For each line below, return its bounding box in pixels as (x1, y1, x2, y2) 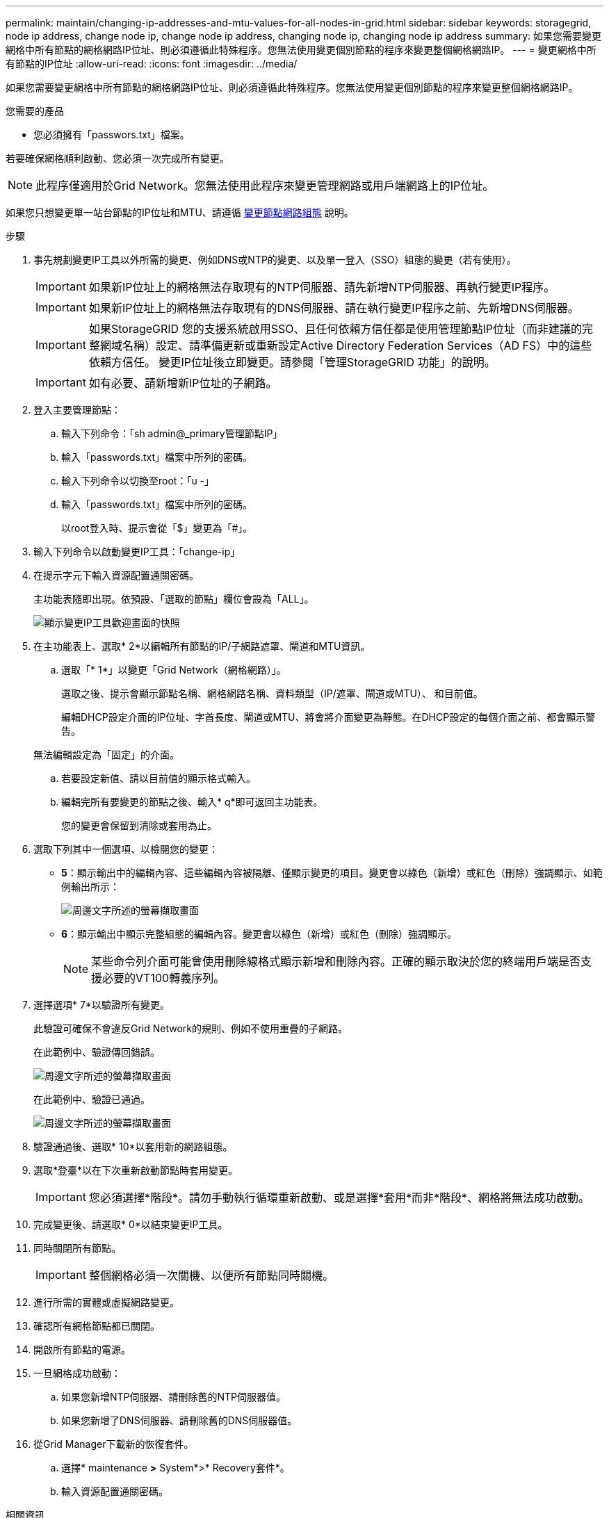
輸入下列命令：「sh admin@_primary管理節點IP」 (61, 427, 283, 439)
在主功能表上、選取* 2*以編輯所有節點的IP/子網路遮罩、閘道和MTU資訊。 (33, 640, 371, 652)
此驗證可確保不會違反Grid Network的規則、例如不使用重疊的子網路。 (33, 1022, 348, 1034)
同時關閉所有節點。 (33, 1242, 121, 1254)
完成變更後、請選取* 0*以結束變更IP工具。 (33, 1218, 228, 1230)
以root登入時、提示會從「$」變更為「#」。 (61, 522, 253, 534)
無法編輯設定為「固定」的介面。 (33, 749, 179, 760)
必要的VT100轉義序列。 (102, 971, 225, 985)
